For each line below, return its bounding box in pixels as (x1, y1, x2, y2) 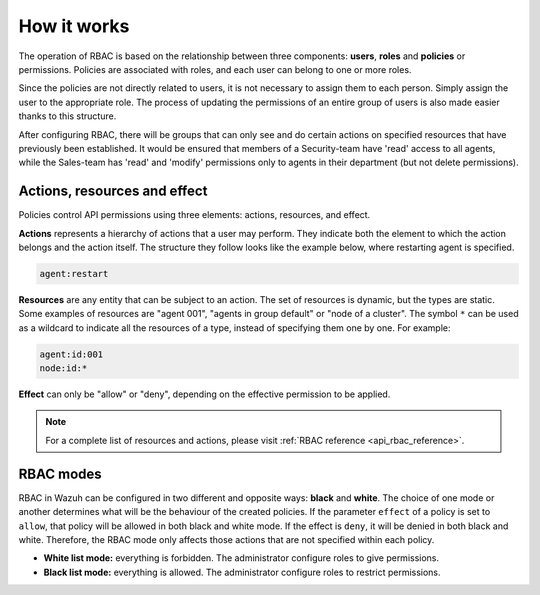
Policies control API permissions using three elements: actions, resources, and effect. (18, 209, 371, 221)
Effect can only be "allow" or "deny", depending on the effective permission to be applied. (18, 388, 391, 400)
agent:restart (39, 268, 109, 279)
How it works (18, 15, 130, 37)
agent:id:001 (39, 348, 104, 360)
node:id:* (39, 363, 88, 374)
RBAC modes (18, 465, 102, 482)
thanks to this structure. (18, 110, 117, 122)
